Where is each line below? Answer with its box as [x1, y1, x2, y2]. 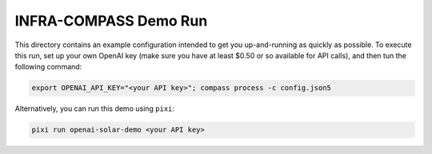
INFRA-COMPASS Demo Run [14, 12, 208, 30]
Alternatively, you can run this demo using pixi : [14, 104, 175, 113]
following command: [14, 62, 82, 72]
